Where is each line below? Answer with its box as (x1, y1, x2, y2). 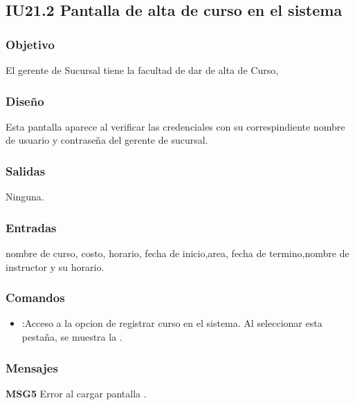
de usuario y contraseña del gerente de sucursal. (6, 133, 208, 147)
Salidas (6, 162, 46, 179)
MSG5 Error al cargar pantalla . (6, 386, 147, 400)
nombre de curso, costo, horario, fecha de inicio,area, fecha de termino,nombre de (6, 246, 349, 261)
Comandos (6, 289, 65, 306)
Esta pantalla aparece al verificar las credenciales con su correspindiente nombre (6, 119, 345, 133)
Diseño (6, 92, 44, 109)
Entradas (6, 218, 57, 236)
